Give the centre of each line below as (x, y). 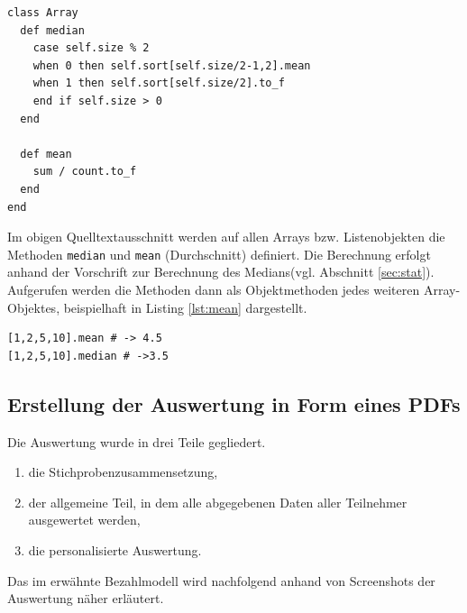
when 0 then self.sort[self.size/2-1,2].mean (172, 65)
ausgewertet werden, (84, 520)
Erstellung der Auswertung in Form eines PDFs (234, 403)
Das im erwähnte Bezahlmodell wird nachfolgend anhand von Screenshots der (221, 580)
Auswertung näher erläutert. (86, 598)
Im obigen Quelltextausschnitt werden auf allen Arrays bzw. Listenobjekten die (226, 237)
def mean (46, 154)
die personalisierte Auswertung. (115, 549)
